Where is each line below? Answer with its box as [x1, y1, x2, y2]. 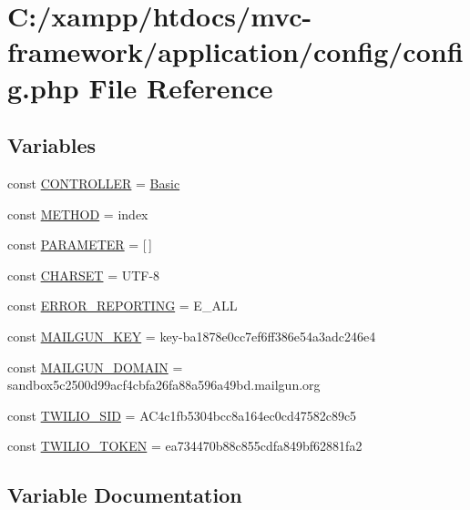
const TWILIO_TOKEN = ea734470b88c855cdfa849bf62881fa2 [7, 436, 363, 455]
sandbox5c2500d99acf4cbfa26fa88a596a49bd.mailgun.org [7, 375, 321, 394]
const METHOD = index [7, 204, 148, 223]
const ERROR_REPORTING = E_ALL [7, 296, 238, 315]
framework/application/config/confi [7, 33, 464, 70]
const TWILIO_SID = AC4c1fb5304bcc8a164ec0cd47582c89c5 [7, 405, 357, 424]
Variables [7, 131, 97, 159]
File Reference [88, 68, 273, 106]
